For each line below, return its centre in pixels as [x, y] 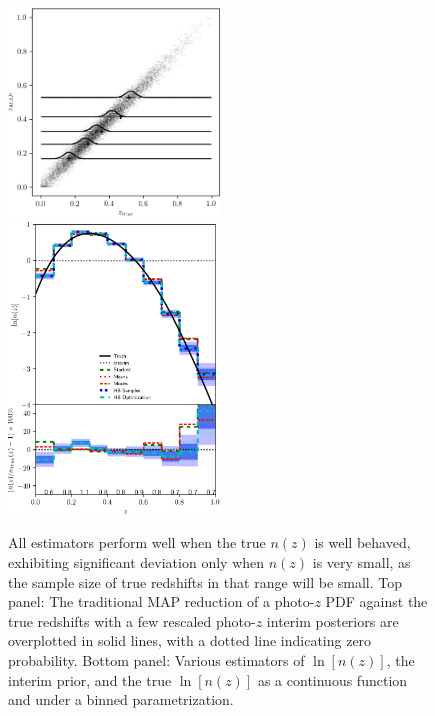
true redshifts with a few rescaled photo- [132, 620]
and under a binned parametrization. [121, 699]
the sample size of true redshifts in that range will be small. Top [205, 581]
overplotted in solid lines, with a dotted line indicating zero [190, 640]
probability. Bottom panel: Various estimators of [156, 659]
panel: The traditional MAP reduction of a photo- [161, 601]
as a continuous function [332, 679]
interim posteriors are [332, 620]
